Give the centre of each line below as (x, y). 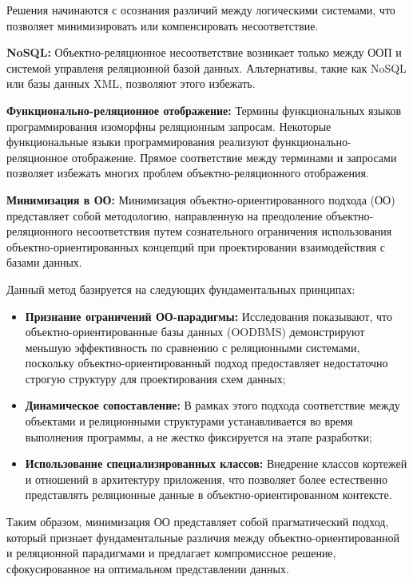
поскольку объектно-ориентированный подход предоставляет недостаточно (206, 363)
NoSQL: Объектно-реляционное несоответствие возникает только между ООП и (204, 52)
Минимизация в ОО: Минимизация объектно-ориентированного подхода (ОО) (201, 199)
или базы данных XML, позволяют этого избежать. (131, 83)
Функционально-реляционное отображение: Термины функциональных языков (204, 110)
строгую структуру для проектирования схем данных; (155, 378)
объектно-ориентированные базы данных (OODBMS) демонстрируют (195, 332)
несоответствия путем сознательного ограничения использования (234, 231)
